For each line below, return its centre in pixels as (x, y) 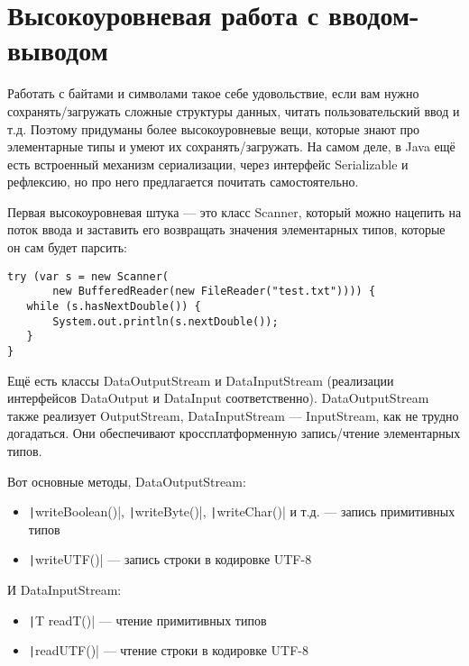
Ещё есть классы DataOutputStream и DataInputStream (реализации (201, 380)
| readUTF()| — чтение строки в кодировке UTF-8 (168, 650)
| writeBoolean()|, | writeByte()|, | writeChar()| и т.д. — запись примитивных (242, 511)
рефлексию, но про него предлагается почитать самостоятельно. (183, 182)
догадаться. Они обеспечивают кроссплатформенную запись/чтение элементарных (234, 433)
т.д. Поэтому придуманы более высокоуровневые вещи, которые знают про (214, 128)
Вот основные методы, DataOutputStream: (127, 481)
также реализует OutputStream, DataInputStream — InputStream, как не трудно (233, 415)
